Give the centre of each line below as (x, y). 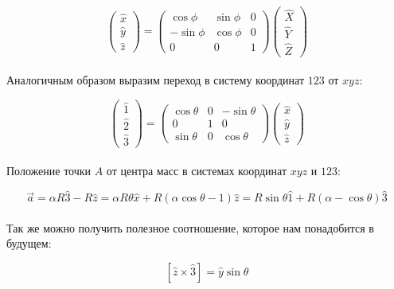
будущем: (29, 243)
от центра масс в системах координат (197, 171)
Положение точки (49, 171)
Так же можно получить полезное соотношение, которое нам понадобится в (190, 227)
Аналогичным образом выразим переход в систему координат (156, 80)
